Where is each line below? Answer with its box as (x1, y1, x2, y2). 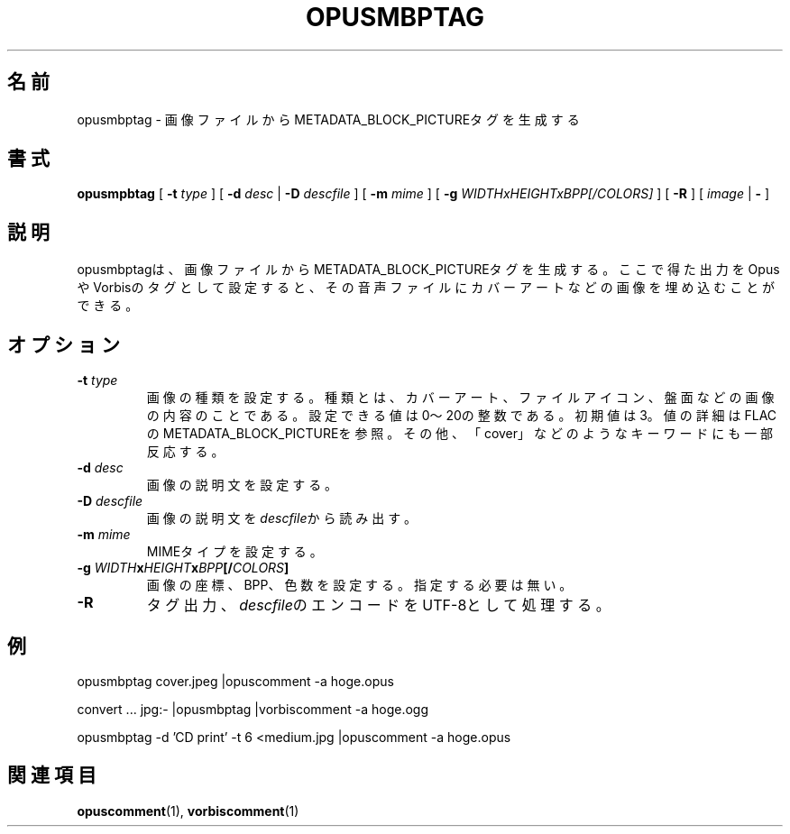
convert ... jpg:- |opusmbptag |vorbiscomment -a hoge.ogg (77, 701, 429, 717)
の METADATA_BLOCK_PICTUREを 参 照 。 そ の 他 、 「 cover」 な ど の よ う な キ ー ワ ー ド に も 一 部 (146, 426, 774, 442)
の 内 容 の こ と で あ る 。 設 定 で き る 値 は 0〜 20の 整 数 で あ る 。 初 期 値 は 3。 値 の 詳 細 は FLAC (146, 408, 777, 424)
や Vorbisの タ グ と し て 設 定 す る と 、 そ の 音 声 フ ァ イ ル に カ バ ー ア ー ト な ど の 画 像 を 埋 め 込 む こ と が (77, 280, 776, 296)
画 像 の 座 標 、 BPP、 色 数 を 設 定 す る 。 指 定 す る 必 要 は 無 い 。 (146, 577, 573, 593)
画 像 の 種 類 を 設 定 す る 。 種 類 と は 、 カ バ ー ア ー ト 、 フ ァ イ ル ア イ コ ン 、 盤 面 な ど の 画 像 (146, 390, 775, 406)
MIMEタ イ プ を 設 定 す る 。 (146, 544, 323, 560)
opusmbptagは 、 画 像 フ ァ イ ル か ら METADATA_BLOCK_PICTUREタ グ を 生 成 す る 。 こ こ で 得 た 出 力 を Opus (77, 261, 780, 278)
